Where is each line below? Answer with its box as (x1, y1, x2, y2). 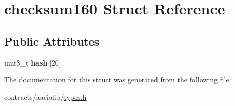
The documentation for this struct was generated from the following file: (4, 74, 231, 85)
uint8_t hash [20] (4, 57, 61, 68)
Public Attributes (4, 33, 100, 49)
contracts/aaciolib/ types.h (4, 91, 87, 102)
